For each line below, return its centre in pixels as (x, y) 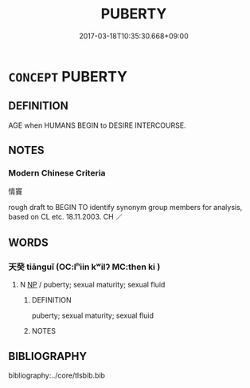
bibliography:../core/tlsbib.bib (57, 375)
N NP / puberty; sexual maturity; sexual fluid (92, 285)
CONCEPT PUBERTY (68, 76)
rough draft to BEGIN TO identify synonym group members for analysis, (125, 208)
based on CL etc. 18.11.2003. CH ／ (66, 217)
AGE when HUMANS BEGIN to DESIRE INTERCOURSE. (97, 125)
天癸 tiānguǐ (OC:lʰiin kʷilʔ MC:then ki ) (84, 267)
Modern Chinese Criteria (57, 173)
